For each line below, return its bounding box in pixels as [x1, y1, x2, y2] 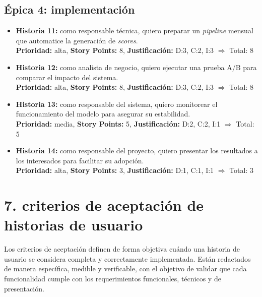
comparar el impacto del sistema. [16, 72, 118, 82]
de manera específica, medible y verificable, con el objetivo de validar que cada [4, 263, 247, 274]
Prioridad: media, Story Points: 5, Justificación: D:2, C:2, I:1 [16, 118, 221, 129]
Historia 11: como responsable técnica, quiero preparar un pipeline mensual [16, 25, 253, 36]
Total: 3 [229, 165, 253, 175]
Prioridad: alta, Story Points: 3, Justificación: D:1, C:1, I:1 [16, 165, 214, 175]
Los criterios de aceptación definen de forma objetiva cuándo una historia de [4, 244, 240, 254]
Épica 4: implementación [4, 2, 135, 17]
